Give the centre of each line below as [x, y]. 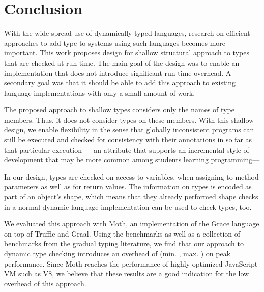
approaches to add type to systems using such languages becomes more [115, 42]
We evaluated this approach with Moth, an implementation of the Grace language [132, 224]
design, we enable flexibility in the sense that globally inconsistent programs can [129, 129]
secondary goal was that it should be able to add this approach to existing [120, 83]
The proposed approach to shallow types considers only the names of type [119, 110]
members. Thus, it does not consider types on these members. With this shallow [129, 119]
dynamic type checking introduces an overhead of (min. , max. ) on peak [118, 253]
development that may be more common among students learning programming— [132, 159]
